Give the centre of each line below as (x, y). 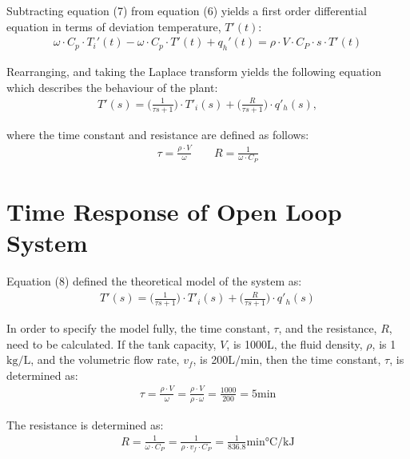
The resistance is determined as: (85, 424)
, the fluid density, (318, 343)
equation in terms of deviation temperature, (114, 26)
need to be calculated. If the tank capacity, (111, 343)
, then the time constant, (320, 359)
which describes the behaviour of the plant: (112, 87)
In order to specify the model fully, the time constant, (138, 328)
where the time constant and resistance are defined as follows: (158, 134)
